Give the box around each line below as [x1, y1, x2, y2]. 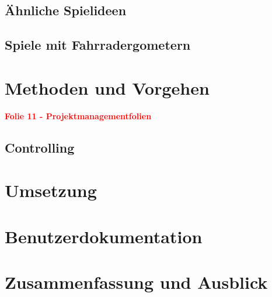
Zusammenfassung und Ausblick [5, 270, 268, 293]
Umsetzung [5, 178, 97, 202]
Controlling [5, 138, 75, 156]
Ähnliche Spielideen [5, 1, 127, 19]
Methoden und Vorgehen [5, 75, 210, 99]
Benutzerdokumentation [5, 224, 203, 248]
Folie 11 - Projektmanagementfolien [5, 109, 152, 122]
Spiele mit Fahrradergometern [5, 36, 191, 54]
